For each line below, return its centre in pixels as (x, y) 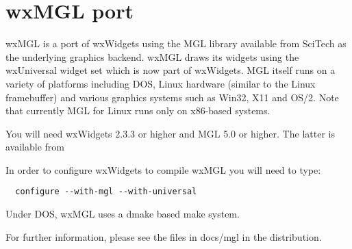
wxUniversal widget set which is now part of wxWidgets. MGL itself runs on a (171, 70)
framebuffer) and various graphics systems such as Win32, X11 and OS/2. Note (172, 97)
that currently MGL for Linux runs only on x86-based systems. (138, 110)
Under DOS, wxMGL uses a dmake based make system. (123, 214)
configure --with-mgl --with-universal (106, 192)
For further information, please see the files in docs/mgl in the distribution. (164, 236)
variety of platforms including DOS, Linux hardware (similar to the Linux (161, 83)
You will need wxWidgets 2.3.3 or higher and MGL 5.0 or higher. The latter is (170, 133)
